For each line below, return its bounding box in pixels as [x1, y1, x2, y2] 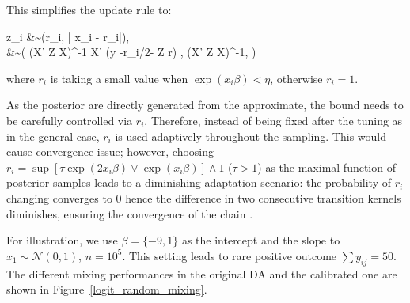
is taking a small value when [50, 70, 188, 86]
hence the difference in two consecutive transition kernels [125, 189, 401, 206]
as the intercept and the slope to [181, 232, 340, 248]
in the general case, [6, 127, 100, 144]
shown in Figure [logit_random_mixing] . [6, 281, 207, 297]
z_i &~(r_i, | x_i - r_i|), [6, 28, 130, 44]
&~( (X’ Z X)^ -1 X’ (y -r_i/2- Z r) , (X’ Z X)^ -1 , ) [6, 44, 256, 60]
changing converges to [6, 189, 112, 206]
